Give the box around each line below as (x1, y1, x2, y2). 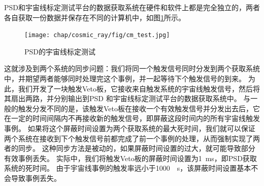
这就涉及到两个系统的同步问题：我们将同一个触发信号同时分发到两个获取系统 (4, 63, 260, 74)
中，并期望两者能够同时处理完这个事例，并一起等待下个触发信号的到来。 (4, 73, 246, 84)
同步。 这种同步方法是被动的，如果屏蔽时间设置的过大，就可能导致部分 (18, 143, 255, 153)
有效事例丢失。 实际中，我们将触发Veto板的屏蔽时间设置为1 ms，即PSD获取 (4, 152, 257, 163)
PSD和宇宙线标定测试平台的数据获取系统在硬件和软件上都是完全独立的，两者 (4, 2, 260, 12)
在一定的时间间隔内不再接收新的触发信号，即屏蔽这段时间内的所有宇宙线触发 (4, 113, 260, 123)
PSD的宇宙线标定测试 (24, 46, 96, 56)
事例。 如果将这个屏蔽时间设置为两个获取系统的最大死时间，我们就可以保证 (4, 123, 255, 133)
